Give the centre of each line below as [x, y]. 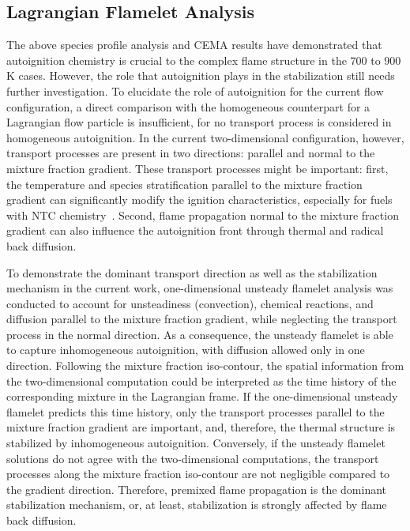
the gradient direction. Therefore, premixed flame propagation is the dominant [197, 489]
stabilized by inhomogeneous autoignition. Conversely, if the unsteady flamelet [196, 443]
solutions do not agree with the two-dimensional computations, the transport [193, 458]
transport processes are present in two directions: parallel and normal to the [191, 153]
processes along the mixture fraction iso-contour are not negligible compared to [198, 474]
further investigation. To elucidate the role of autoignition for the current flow [195, 90]
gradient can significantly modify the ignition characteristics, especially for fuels [199, 200]
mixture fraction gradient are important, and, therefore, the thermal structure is [201, 427]
